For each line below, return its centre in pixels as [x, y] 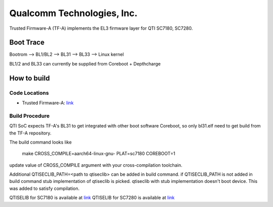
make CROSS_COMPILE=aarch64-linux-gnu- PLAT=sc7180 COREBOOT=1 [99, 154]
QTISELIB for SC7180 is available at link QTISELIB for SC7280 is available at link [92, 198]
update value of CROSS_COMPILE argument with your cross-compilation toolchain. [96, 165]
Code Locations [29, 93]
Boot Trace [27, 43]
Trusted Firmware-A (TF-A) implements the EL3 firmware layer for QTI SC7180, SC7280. [101, 28]
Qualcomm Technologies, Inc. [73, 13]
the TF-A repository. [30, 133]
